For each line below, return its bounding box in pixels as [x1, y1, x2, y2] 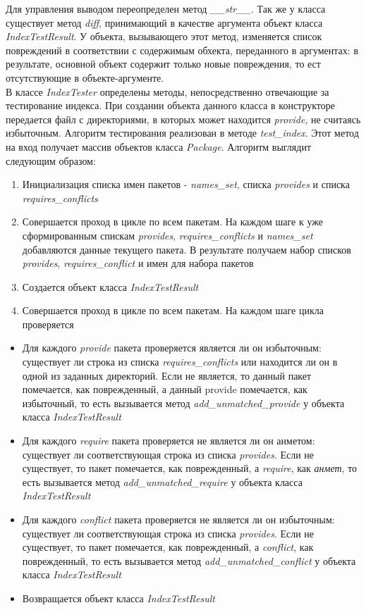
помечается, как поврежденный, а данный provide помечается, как [22, 382, 307, 397]
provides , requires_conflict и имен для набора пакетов [22, 256, 254, 270]
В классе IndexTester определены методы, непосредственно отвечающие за [6, 84, 329, 99]
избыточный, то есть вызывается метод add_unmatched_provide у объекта [22, 395, 345, 410]
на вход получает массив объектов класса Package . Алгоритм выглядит [6, 139, 312, 154]
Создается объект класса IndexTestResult [22, 279, 199, 294]
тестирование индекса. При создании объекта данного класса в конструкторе [6, 98, 335, 113]
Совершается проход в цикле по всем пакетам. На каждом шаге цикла [22, 303, 324, 318]
